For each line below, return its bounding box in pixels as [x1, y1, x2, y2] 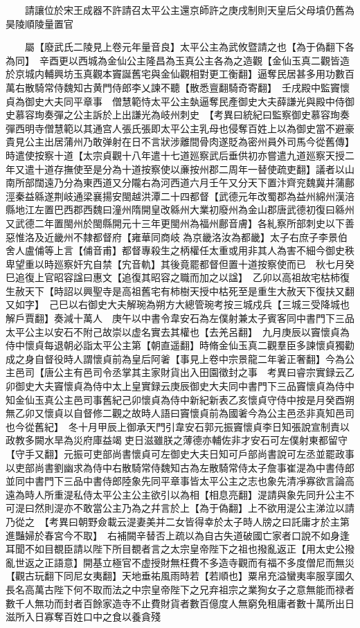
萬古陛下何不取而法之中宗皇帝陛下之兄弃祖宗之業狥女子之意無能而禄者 [34, 582, 354, 596]
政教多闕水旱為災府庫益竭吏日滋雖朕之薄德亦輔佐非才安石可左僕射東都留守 [6, 433, 348, 447]
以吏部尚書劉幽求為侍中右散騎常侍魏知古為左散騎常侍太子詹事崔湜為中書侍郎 [6, 460, 354, 474]
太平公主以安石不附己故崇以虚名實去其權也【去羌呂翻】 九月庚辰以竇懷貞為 [6, 324, 350, 339]
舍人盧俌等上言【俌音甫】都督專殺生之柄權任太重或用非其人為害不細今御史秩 [6, 243, 354, 258]
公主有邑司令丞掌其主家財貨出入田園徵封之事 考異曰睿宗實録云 [53, 365, 345, 379]
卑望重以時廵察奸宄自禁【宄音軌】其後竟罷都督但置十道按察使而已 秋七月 [6, 256, 345, 271]
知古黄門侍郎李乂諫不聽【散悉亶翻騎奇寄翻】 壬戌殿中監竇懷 [73, 80, 350, 94]
